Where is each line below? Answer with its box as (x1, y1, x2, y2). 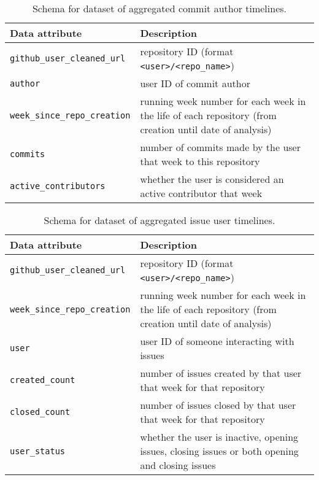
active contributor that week (140, 186, 263, 200)
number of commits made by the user (140, 140, 301, 154)
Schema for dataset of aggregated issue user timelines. (44, 213, 275, 227)
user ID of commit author (140, 76, 250, 90)
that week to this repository (140, 154, 260, 168)
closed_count (10, 407, 71, 417)
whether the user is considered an (140, 172, 284, 186)
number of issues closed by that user (140, 398, 296, 412)
